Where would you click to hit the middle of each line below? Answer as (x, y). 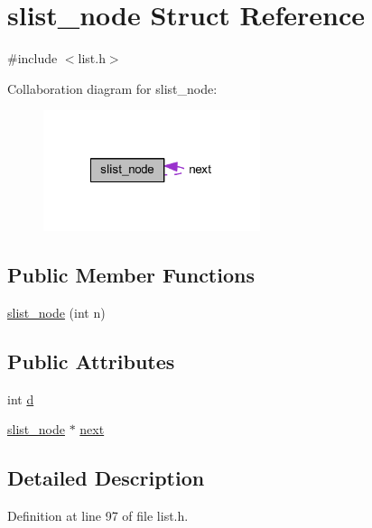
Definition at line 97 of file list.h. (98, 516)
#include (33, 58)
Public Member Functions (131, 275)
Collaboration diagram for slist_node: (112, 88)
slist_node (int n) (56, 312)
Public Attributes (91, 361)
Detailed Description (106, 478)
